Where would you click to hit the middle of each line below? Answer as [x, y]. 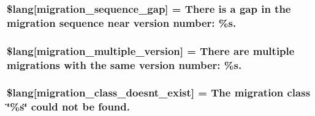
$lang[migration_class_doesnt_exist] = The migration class [159, 92]
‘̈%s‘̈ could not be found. [68, 107]
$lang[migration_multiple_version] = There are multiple [151, 50]
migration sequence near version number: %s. [122, 22]
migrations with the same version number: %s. [124, 64]
